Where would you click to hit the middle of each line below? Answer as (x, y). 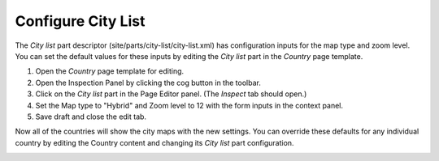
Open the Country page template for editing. (110, 71)
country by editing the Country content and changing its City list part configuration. (154, 142)
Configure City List (80, 21)
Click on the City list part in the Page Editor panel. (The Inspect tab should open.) (171, 94)
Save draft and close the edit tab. (91, 117)
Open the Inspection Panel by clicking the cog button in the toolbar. (148, 83)
